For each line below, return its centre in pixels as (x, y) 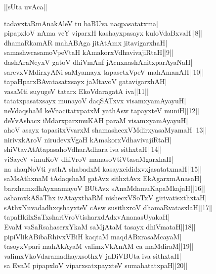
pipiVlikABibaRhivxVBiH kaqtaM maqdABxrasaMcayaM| (93, 236)
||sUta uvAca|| (26, 6)
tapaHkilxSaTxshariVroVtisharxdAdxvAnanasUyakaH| (87, 217)
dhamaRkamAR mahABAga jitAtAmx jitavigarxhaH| (86, 42)
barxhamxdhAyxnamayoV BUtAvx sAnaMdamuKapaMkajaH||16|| (105, 188)
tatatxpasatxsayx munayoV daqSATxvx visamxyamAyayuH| (95, 101)
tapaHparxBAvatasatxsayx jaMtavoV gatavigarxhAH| (86, 81)
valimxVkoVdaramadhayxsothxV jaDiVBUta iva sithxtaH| (93, 255)
